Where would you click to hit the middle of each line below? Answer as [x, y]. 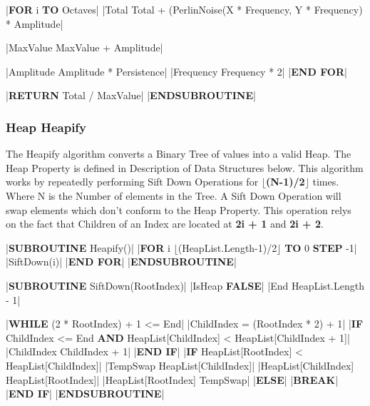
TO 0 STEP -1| [321, 247]
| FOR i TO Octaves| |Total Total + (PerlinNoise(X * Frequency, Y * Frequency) [184, 9]
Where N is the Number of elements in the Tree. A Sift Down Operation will [174, 195]
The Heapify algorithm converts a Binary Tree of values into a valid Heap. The [179, 154]
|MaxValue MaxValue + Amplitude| [84, 47]
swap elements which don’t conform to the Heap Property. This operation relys [179, 209]
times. [326, 182]
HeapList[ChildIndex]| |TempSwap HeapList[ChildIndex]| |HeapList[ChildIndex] [180, 365]
